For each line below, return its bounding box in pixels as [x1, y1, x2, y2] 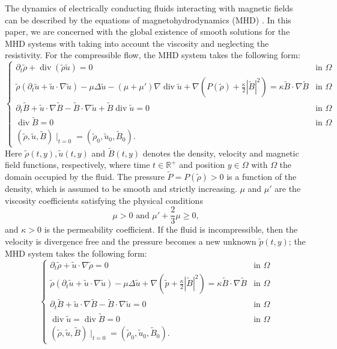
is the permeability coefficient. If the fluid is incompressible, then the [44, 223, 298, 236]
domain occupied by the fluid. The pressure [5, 170, 165, 183]
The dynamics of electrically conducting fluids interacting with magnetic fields [5, 2, 293, 14]
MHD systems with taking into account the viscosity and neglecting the [5, 37, 269, 49]
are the [275, 182, 301, 195]
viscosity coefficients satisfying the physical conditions [5, 194, 203, 206]
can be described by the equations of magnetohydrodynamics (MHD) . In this [5, 13, 291, 26]
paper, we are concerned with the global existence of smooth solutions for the [5, 25, 290, 38]
